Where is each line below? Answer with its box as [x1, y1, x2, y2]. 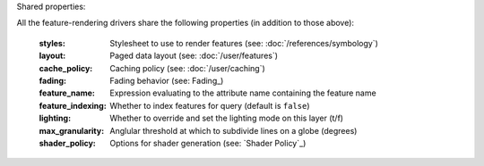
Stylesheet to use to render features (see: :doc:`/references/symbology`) [109, 37, 378, 48]
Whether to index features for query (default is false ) [109, 100, 310, 111]
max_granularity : [39, 125, 105, 136]
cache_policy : [39, 62, 93, 73]
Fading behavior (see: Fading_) [109, 75, 224, 86]
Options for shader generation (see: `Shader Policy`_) [109, 137, 307, 148]
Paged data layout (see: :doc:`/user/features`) [109, 50, 278, 62]
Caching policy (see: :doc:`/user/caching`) [109, 62, 266, 73]
